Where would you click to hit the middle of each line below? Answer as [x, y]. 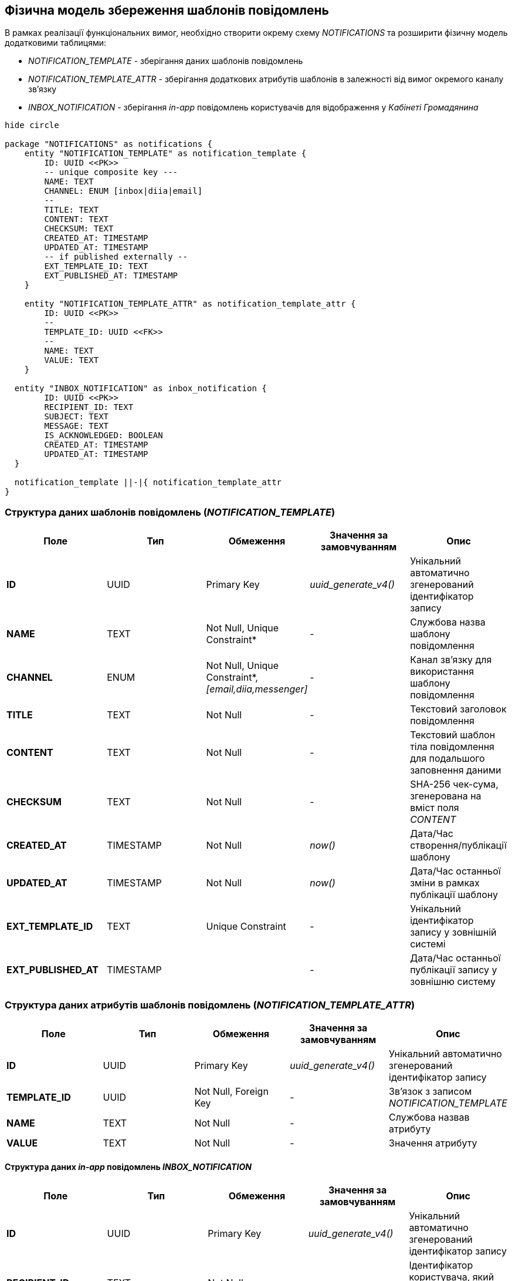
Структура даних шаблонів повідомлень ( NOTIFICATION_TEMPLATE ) [170, 512]
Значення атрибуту [433, 1143]
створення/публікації [458, 845]
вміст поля [435, 808]
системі [428, 944]
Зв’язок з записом [430, 1091]
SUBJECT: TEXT [77, 417]
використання [442, 672]
